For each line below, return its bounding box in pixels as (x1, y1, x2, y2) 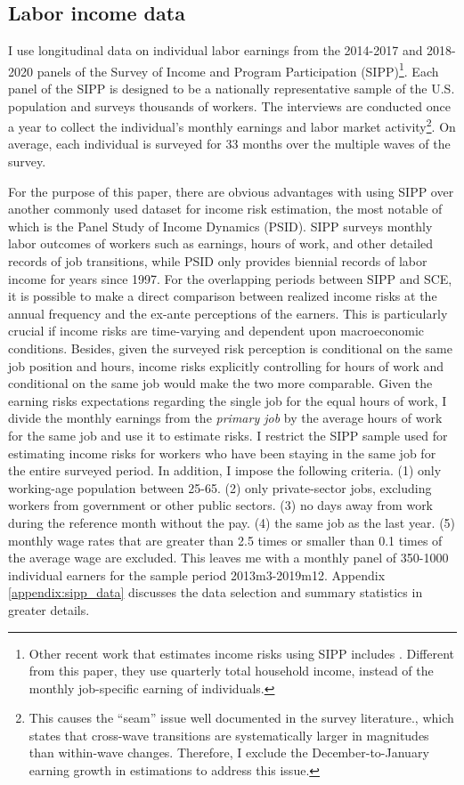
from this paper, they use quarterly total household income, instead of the (28, 661, 434, 680)
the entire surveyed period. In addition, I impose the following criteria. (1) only (8, 461, 442, 480)
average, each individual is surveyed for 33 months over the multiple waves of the (8, 134, 451, 153)
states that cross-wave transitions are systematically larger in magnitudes (28, 725, 429, 744)
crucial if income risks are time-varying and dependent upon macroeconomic (8, 321, 425, 340)
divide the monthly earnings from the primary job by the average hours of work (8, 409, 443, 427)
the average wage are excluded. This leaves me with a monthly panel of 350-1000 (8, 548, 449, 567)
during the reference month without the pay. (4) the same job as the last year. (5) (8, 513, 456, 531)
